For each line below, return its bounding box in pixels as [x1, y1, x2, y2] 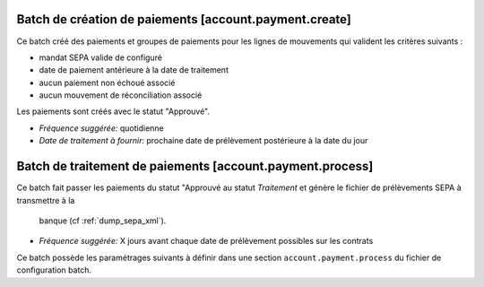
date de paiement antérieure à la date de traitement [39, 65, 229, 75]
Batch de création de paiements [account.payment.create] [16, 12, 351, 27]
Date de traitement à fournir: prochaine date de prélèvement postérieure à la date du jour [39, 135, 368, 146]
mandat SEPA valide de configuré [39, 52, 163, 63]
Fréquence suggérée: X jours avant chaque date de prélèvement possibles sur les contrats [39, 236, 374, 247]
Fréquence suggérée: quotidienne [39, 122, 165, 134]
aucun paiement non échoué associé [39, 77, 176, 88]
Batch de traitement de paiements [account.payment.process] [16, 159, 374, 174]
